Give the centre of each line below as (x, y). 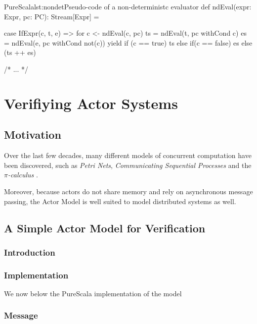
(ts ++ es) (20, 52)
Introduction (30, 252)
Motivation (33, 135)
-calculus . (23, 175)
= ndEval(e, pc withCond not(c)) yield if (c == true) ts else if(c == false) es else (128, 42)
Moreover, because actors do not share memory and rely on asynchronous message (128, 191)
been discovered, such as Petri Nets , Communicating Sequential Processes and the (128, 165)
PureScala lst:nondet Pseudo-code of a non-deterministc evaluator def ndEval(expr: (128, 6)
